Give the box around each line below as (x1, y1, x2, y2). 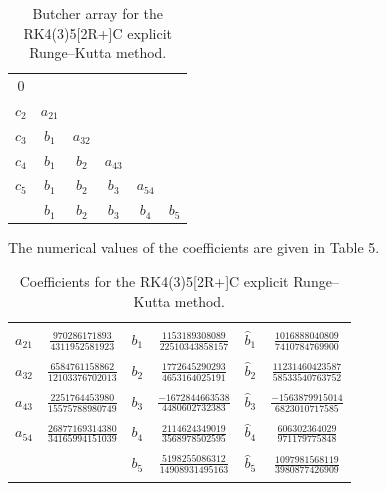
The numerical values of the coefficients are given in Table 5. (8, 237, 380, 258)
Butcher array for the (32, 3, 164, 23)
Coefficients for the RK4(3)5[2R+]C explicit (19, 270, 289, 291)
